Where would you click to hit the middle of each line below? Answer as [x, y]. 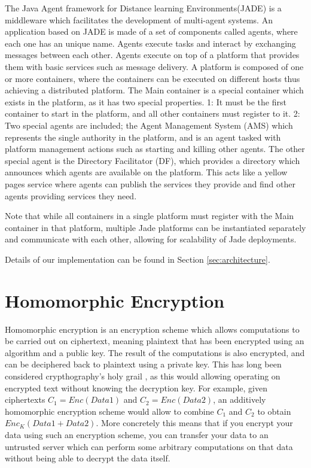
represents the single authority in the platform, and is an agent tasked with [143, 137]
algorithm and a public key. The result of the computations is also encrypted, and [155, 352]
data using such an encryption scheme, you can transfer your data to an [137, 434]
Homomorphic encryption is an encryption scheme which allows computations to [152, 329]
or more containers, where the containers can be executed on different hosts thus [153, 78]
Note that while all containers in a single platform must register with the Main [150, 216]
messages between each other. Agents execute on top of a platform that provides [152, 55]
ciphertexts [25, 399]
